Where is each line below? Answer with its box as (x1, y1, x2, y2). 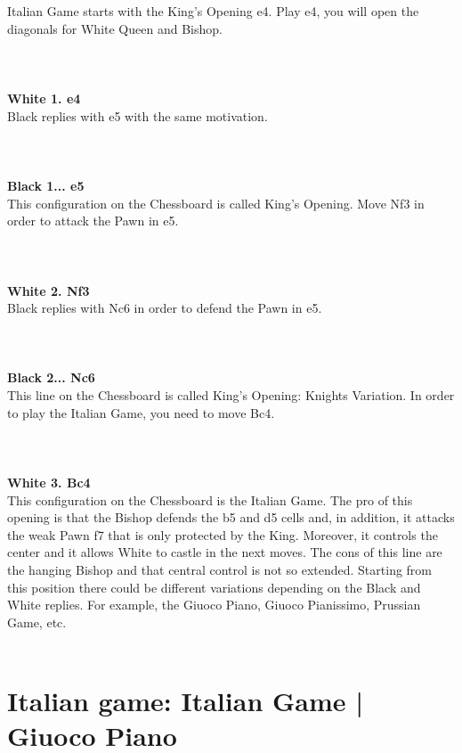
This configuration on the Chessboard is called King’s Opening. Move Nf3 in (7, 193, 425, 212)
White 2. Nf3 (7, 281, 90, 299)
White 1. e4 (7, 88, 81, 107)
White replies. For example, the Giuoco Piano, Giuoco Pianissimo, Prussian (7, 595, 421, 614)
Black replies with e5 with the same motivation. (7, 106, 268, 125)
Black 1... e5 (7, 176, 85, 194)
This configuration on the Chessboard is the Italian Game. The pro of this (7, 490, 413, 509)
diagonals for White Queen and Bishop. (7, 19, 223, 37)
